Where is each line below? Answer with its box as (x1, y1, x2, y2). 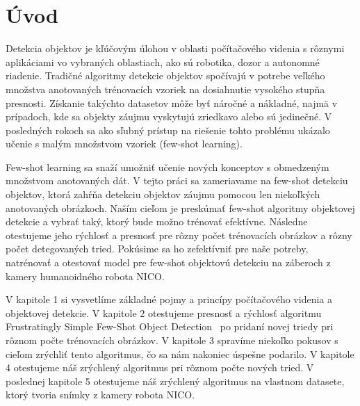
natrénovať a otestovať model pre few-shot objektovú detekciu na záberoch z (6, 255, 331, 270)
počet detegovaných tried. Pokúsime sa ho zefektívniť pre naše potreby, (6, 241, 309, 256)
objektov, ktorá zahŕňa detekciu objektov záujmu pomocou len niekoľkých (6, 187, 320, 202)
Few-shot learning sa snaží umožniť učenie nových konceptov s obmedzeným (6, 159, 329, 174)
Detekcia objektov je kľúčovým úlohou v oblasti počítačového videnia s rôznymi (6, 41, 345, 56)
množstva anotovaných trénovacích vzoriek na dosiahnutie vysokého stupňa (6, 81, 325, 96)
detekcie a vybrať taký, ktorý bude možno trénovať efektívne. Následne (6, 214, 308, 229)
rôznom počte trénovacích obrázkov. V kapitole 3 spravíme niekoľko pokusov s (6, 333, 338, 347)
